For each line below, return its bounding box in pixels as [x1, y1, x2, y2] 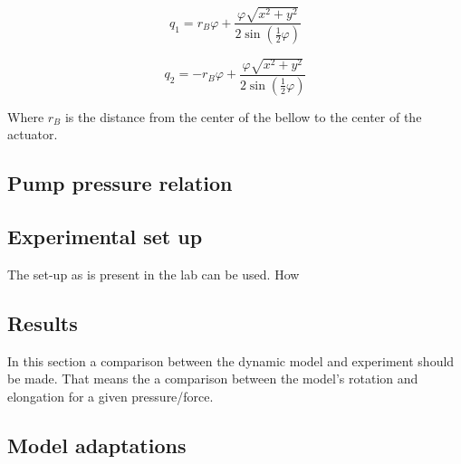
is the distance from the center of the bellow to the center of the [64, 107, 422, 126]
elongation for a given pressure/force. [7, 387, 214, 405]
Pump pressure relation [7, 169, 233, 197]
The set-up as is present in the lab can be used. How [7, 265, 300, 284]
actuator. [7, 125, 58, 144]
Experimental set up [7, 223, 203, 251]
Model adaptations [7, 431, 187, 459]
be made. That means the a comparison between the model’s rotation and [7, 369, 418, 388]
